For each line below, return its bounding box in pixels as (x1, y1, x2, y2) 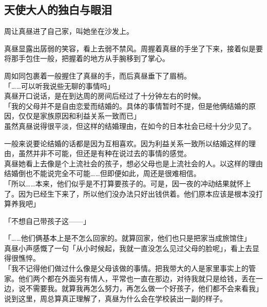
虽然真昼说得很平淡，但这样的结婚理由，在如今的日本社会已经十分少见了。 (4, 120, 256, 131)
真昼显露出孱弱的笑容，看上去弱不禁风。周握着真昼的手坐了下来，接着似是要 (4, 43, 263, 53)
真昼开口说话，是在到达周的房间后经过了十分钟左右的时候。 (4, 90, 205, 101)
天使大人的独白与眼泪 (4, 2, 112, 17)
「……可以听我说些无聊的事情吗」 (4, 80, 115, 91)
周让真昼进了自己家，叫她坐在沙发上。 (4, 26, 133, 36)
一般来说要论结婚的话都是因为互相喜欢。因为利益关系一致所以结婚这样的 (4, 138, 249, 148)
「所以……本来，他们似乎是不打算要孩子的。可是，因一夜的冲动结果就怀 (4, 178, 244, 188)
